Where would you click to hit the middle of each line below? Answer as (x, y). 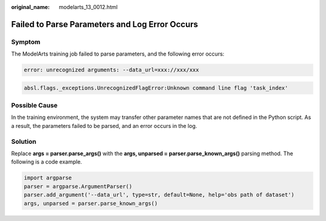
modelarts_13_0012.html (88, 7)
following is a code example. (47, 162)
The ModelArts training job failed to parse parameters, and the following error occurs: (118, 54)
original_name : (30, 7)
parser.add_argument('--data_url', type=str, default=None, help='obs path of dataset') (159, 195)
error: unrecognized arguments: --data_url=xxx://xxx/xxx (111, 70)
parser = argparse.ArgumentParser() (78, 186)
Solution (24, 141)
